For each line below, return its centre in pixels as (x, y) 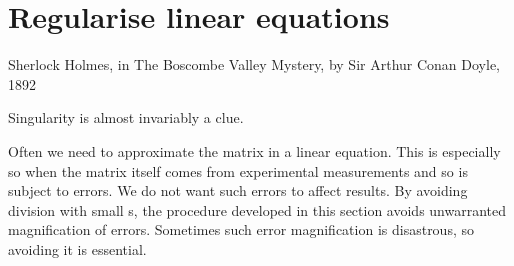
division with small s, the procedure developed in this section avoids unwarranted (257, 209)
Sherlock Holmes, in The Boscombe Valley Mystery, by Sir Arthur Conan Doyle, (254, 64)
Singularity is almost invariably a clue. (126, 117)
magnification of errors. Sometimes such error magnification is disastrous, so (241, 229)
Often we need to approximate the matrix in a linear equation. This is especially (254, 150)
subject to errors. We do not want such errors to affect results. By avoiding (238, 190)
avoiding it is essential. (77, 248)
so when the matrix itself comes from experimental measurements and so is (238, 170)
